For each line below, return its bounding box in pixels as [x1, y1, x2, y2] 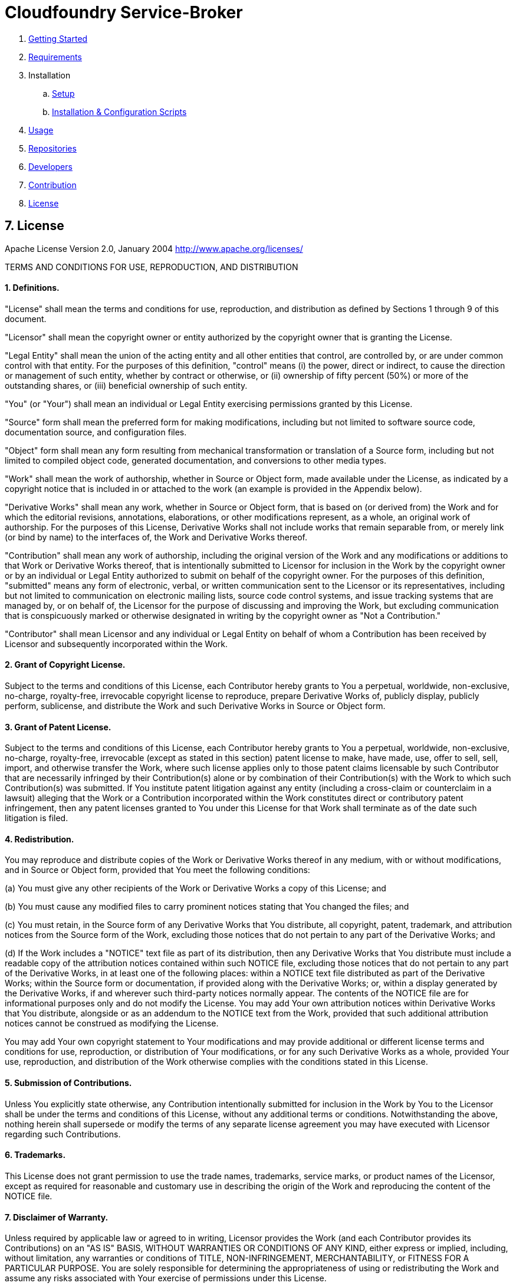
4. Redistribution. [5, 834, 74, 844]
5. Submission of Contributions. [5, 1078, 132, 1088]
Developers [28, 161, 73, 172]
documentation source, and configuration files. [5, 427, 187, 437]
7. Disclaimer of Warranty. [5, 1212, 109, 1222]
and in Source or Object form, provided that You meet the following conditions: [5, 865, 310, 875]
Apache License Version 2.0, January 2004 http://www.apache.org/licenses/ [5, 243, 303, 254]
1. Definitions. [5, 283, 60, 293]
